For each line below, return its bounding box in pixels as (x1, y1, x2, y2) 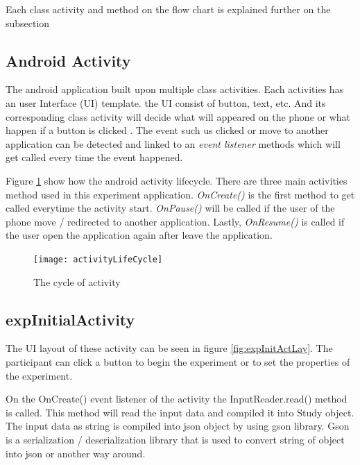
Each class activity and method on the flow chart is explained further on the (6, 2, 331, 16)
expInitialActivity (6, 308, 135, 330)
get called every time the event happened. (6, 150, 183, 164)
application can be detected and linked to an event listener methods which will (6, 136, 341, 151)
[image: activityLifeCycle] (33, 254, 163, 264)
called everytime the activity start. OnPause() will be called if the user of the (6, 201, 335, 215)
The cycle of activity (33, 274, 121, 289)
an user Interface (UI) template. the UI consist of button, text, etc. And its (6, 95, 326, 110)
